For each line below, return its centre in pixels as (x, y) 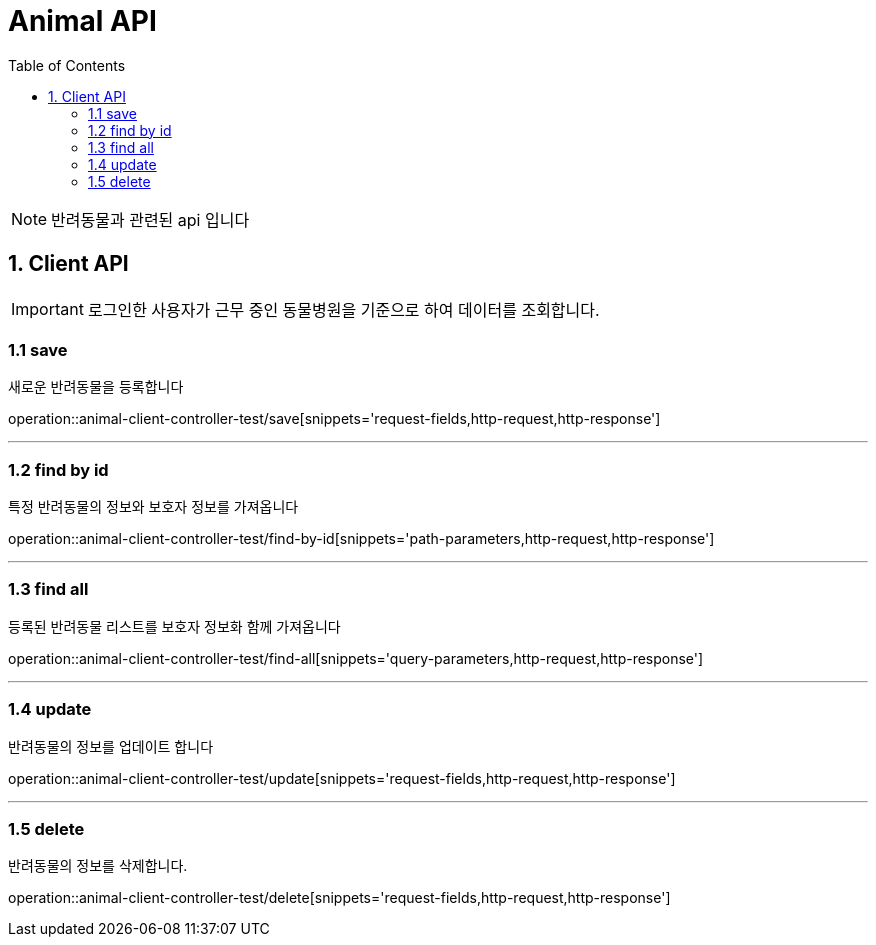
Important (47, 308)
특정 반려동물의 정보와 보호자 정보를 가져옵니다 (153, 507)
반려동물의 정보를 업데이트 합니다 (111, 746)
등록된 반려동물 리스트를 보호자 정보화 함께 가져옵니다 (174, 626)
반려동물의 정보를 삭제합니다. (98, 866)
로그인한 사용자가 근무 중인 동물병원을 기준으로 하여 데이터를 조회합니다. (343, 309)
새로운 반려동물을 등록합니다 (96, 387)
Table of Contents (67, 65)
